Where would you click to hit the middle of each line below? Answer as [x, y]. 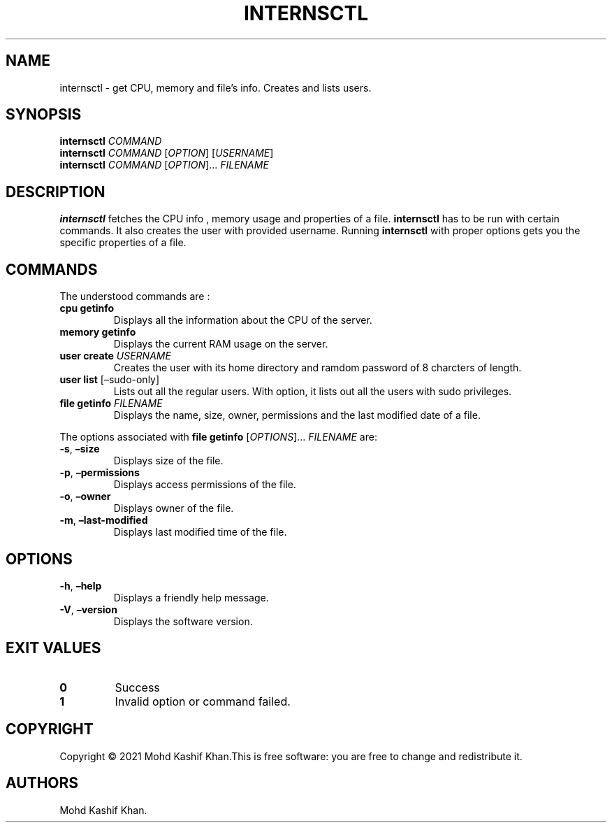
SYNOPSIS [44, 115]
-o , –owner [85, 497]
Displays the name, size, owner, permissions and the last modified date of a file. [297, 415]
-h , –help [81, 585]
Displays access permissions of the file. [205, 485]
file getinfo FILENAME [111, 404]
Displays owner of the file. [174, 508]
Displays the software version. [183, 621]
